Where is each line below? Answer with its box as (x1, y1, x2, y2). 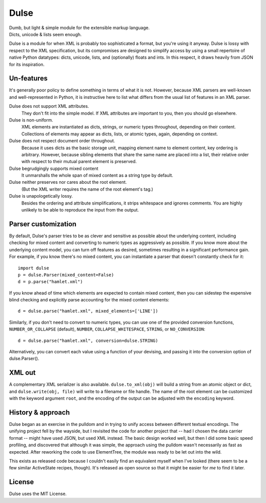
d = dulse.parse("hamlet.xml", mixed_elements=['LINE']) (18, 308, 159, 314)
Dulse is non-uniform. (9, 117, 54, 123)
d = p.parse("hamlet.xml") (18, 279, 83, 285)
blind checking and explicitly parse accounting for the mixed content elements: (9, 297, 169, 303)
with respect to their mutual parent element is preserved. (21, 159, 137, 165)
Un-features (9, 74, 48, 83)
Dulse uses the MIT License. (9, 491, 67, 497)
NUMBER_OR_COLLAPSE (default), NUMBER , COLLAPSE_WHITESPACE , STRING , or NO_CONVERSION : (9, 326, 205, 332)
